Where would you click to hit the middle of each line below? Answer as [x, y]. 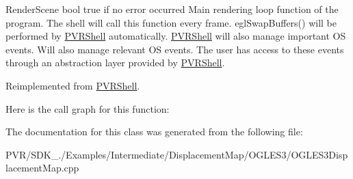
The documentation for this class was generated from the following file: [154, 132]
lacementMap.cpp [42, 168]
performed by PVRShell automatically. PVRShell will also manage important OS [176, 36]
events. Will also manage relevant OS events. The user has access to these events [175, 49]
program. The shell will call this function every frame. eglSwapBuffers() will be [171, 22]
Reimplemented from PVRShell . [73, 85]
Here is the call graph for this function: [88, 108]
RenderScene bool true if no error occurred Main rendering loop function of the [172, 9]
